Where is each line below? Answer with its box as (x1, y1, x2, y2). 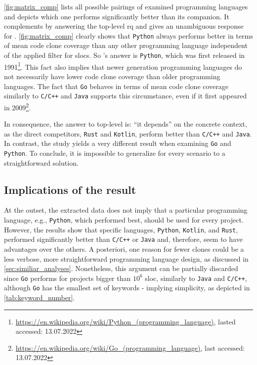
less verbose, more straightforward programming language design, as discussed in (4, 253, 249, 264)
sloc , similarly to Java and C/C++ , (145, 273, 247, 283)
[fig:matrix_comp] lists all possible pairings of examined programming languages (4, 1, 248, 11)
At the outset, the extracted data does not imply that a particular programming (4, 205, 248, 215)
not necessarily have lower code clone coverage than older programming (4, 71, 220, 81)
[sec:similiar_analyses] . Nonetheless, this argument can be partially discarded (4, 263, 238, 274)
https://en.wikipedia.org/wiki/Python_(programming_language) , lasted (15, 316, 236, 326)
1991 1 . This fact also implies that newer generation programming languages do (4, 60, 242, 72)
